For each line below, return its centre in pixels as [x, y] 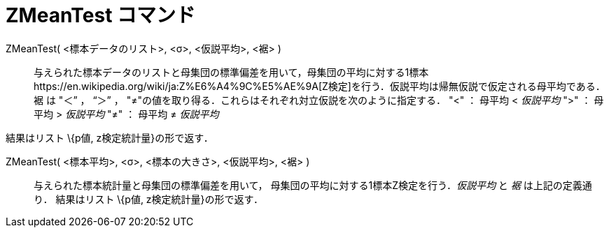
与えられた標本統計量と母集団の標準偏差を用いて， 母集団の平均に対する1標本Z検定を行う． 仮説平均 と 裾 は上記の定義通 [313, 185]
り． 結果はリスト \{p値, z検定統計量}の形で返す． [149, 199]
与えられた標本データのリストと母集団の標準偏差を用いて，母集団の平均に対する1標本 [231, 72]
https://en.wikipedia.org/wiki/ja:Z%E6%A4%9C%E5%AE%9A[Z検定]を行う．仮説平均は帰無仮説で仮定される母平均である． [320, 86]
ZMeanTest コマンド [101, 15]
